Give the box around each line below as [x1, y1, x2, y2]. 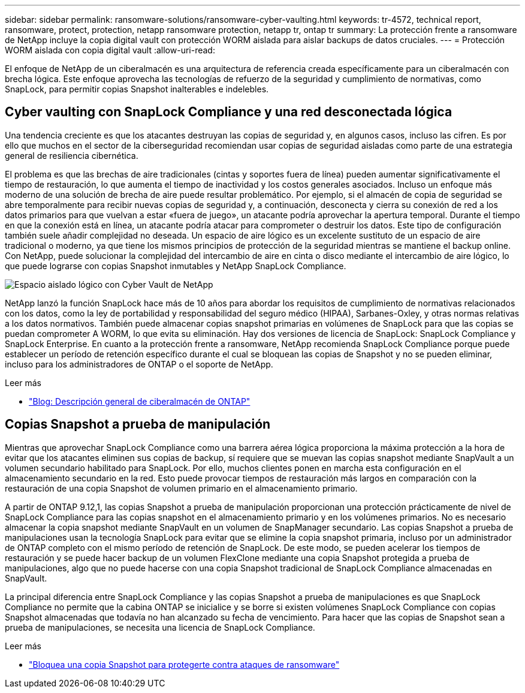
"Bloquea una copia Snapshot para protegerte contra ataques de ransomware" [29, 659, 340, 670]
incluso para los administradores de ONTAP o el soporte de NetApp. [5, 358, 273, 369]
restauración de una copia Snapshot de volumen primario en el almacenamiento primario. [5, 483, 358, 493]
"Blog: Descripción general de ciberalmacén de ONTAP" [29, 396, 251, 406]
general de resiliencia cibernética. [5, 150, 138, 161]
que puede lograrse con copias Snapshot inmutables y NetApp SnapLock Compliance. [5, 260, 346, 271]
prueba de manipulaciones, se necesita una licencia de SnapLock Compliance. [5, 622, 315, 632]
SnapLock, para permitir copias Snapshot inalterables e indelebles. [5, 84, 269, 94]
